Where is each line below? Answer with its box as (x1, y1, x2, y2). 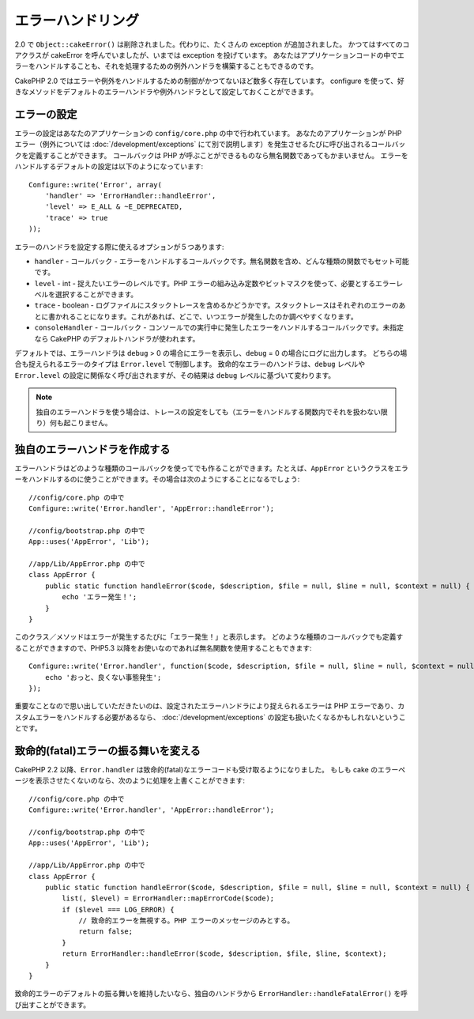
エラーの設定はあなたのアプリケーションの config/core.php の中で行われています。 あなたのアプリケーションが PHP (14, 129, 402, 138)
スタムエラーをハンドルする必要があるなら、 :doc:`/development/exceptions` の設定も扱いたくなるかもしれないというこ (14, 712, 406, 722)
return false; (78, 927, 134, 936)
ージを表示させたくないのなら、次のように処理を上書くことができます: (14, 776, 245, 786)
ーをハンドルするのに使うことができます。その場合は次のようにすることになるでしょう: (14, 474, 300, 484)
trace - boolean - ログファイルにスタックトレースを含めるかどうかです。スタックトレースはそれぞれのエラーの (34, 300, 399, 310)
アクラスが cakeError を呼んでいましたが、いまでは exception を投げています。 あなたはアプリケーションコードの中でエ (14, 50, 404, 59)
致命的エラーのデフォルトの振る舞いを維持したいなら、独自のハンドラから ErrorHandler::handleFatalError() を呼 (14, 989, 408, 998)
